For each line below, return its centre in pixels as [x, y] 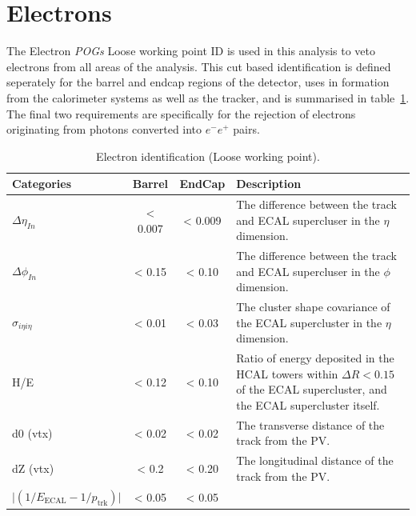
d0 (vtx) [32, 432]
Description [269, 184]
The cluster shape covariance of [313, 307]
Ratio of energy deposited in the [315, 358]
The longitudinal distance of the [315, 460]
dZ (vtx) [33, 468]
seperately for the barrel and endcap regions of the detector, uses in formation [198, 82]
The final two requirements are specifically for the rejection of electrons [181, 113]
